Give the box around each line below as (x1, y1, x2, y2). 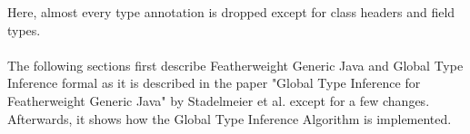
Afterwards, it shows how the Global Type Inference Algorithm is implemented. (7, 109, 452, 128)
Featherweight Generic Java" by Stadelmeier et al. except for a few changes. (7, 91, 430, 110)
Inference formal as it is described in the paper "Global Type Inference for (7, 73, 421, 92)
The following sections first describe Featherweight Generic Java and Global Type (7, 55, 464, 74)
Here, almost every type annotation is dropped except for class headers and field (7, 3, 455, 21)
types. (7, 20, 41, 39)
